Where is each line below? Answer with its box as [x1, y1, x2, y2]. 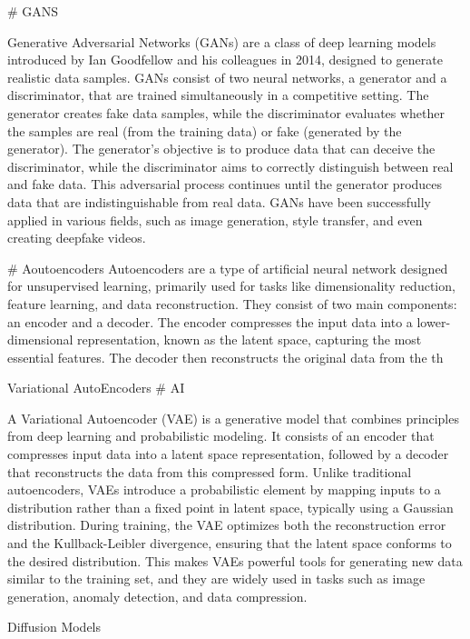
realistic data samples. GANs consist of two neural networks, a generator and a [7, 67, 447, 86]
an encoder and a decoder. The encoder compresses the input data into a [7, 312, 413, 331]
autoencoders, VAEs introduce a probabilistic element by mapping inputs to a [7, 480, 441, 499]
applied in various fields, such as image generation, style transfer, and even [7, 210, 423, 229]
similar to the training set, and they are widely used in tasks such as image [7, 569, 426, 588]
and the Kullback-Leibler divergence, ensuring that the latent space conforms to [7, 534, 452, 553]
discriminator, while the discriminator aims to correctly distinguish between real [7, 156, 454, 175]
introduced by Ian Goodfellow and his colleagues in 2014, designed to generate [7, 50, 443, 69]
